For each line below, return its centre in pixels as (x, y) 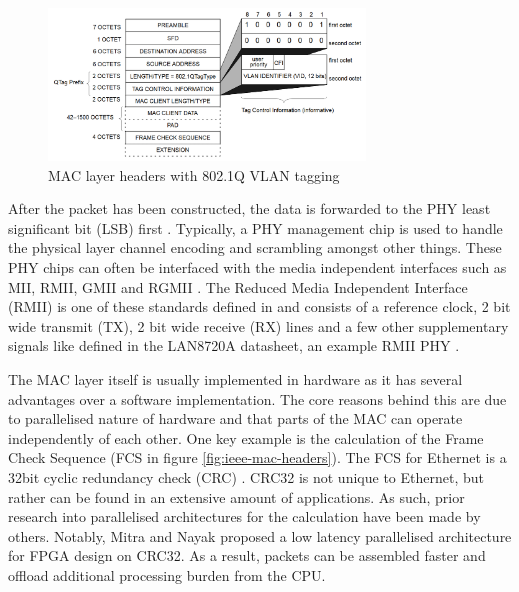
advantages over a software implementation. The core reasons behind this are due (257, 398)
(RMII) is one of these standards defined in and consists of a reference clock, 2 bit (259, 306)
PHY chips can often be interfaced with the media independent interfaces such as (257, 267)
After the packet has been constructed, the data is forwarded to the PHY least (249, 208)
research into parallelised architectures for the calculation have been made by (244, 516)
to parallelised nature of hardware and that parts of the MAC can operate (235, 418)
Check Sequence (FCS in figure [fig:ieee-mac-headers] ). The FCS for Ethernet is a (257, 457)
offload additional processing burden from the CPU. (167, 574)
